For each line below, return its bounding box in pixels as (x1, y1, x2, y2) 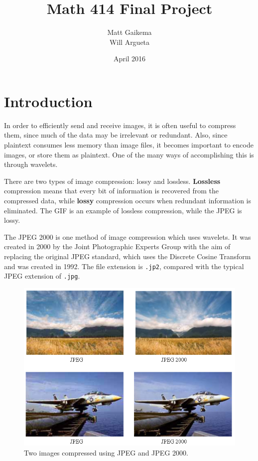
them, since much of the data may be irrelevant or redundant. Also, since (4, 130, 228, 140)
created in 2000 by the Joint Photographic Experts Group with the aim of (4, 241, 231, 252)
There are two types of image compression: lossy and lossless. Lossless (4, 175, 221, 186)
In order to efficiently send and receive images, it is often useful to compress (4, 120, 236, 130)
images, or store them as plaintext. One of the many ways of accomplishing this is (4, 149, 254, 159)
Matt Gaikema (107, 27, 152, 37)
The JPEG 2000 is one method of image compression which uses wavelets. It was (4, 231, 251, 242)
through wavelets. (4, 159, 58, 169)
